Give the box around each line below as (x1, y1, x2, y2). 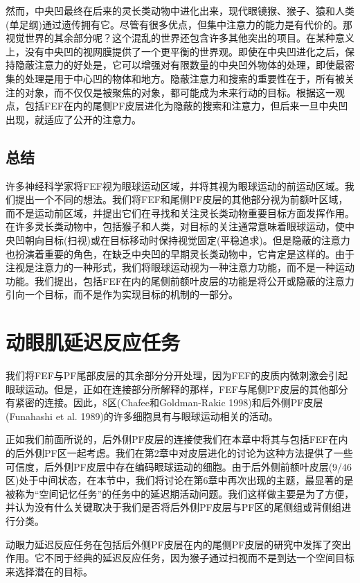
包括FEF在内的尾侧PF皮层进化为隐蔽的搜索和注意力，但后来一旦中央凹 (24, 98, 348, 113)
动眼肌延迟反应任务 (6, 328, 181, 356)
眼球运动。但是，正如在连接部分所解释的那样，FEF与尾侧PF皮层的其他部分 (6, 381, 348, 396)
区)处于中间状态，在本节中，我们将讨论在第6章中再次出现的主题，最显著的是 (6, 473, 354, 487)
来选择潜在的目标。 (6, 564, 93, 578)
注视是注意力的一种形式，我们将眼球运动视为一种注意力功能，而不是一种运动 (6, 260, 354, 275)
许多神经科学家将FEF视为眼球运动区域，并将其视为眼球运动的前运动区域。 (6, 178, 345, 193)
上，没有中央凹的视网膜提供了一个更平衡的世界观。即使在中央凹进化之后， (6, 44, 345, 58)
